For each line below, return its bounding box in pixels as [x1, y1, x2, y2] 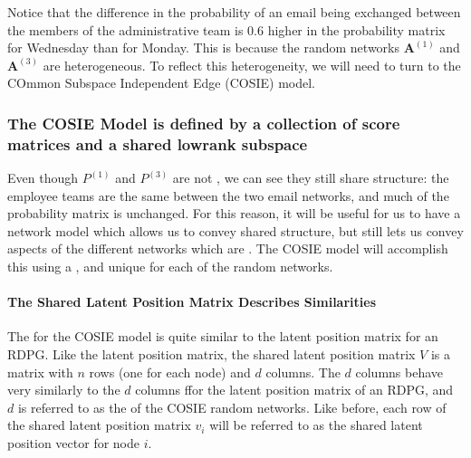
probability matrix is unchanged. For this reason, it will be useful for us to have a [7, 204, 461, 223]
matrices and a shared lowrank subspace [7, 132, 308, 155]
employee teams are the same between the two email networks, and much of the [7, 186, 449, 205]
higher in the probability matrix [267, 20, 446, 39]
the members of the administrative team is [7, 20, 244, 39]
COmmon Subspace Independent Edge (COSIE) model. [7, 73, 315, 92]
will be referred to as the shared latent [209, 415, 423, 434]
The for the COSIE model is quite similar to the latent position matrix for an [7, 327, 438, 346]
